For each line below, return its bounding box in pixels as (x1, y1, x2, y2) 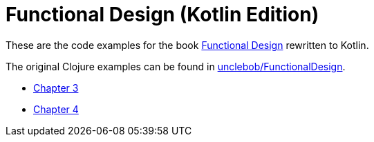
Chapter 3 (33, 81, 79, 94)
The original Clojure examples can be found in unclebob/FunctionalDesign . (6, 60, 346, 72)
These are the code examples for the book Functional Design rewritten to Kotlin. (6, 39, 369, 51)
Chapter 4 (33, 103, 79, 115)
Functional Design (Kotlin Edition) (6, 3, 319, 26)
